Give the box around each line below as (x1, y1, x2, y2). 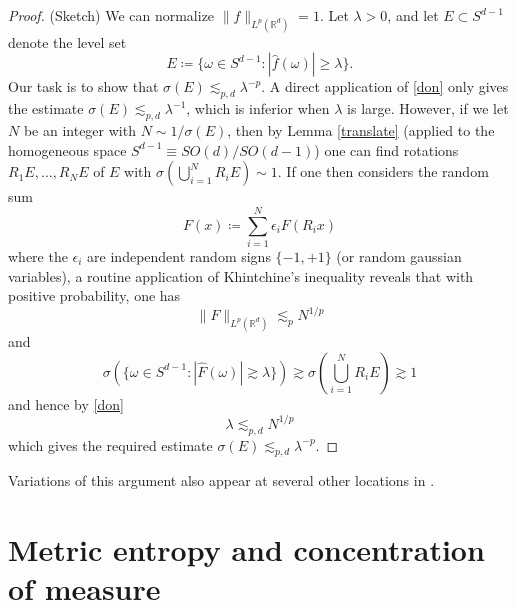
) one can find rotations (314, 139, 459, 160)
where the (8, 245, 68, 266)
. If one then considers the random (277, 161, 489, 182)
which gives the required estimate (8, 434, 213, 455)
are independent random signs (87, 245, 271, 266)
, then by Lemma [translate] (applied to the (227, 120, 495, 141)
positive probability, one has (8, 285, 181, 306)
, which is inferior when (186, 98, 330, 119)
